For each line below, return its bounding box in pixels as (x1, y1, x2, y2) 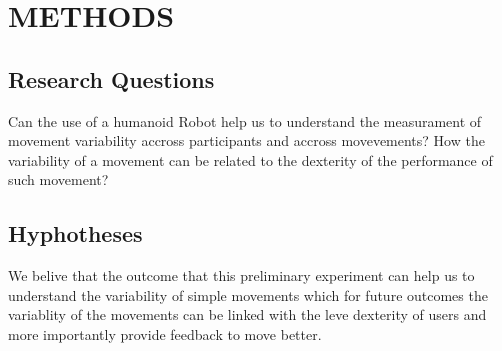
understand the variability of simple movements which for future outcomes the (8, 284, 488, 305)
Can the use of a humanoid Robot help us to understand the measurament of (8, 110, 482, 131)
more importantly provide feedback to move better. (8, 323, 322, 344)
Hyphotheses (8, 218, 143, 249)
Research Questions (8, 63, 215, 94)
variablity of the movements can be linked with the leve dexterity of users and (8, 304, 487, 325)
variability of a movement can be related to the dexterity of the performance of (8, 149, 493, 170)
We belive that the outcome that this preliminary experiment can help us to (8, 265, 475, 286)
